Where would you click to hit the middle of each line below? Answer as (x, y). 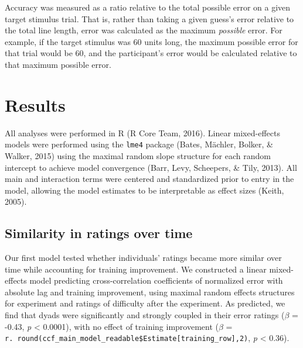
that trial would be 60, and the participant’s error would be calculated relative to (151, 53)
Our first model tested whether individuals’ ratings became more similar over (143, 258)
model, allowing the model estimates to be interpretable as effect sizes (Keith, (144, 190)
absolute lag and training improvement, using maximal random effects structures (150, 292)
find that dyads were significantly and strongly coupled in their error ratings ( (145, 315)
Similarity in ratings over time (99, 233)
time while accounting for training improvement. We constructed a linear (136, 269)
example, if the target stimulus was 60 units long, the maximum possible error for (151, 41)
